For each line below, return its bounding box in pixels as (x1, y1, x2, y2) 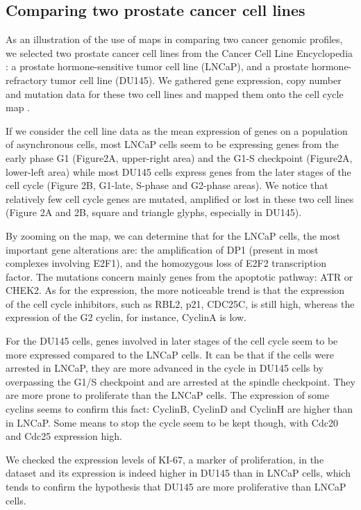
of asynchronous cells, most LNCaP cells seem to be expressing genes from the (6, 137, 339, 151)
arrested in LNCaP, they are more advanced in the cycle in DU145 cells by (6, 361, 324, 375)
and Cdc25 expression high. (6, 429, 122, 443)
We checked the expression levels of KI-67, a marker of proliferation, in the (6, 452, 324, 466)
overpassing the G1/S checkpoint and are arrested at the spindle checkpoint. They (6, 374, 355, 388)
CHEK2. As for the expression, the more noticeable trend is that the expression (6, 283, 345, 297)
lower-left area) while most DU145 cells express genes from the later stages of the (6, 164, 351, 179)
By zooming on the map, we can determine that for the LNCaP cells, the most (6, 228, 341, 242)
